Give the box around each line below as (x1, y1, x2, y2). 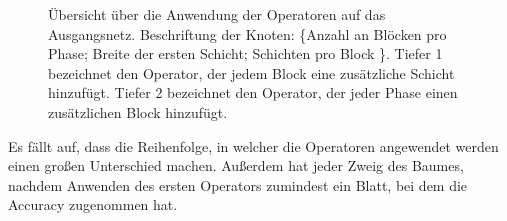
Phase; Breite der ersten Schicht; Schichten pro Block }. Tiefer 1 (48, 43, 443, 64)
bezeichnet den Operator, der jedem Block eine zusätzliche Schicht (48, 62, 455, 83)
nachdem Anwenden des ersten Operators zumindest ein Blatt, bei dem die (8, 174, 468, 195)
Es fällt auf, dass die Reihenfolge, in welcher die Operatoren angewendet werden (8, 135, 499, 156)
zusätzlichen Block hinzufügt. (48, 101, 228, 122)
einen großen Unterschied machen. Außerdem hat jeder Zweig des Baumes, (8, 155, 464, 176)
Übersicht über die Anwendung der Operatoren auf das (48, 4, 386, 24)
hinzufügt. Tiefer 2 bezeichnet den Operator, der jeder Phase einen (48, 82, 458, 103)
